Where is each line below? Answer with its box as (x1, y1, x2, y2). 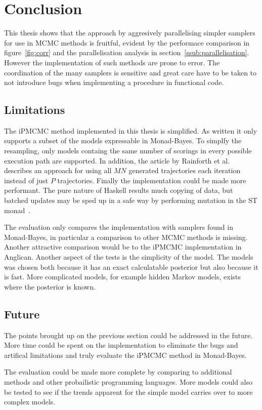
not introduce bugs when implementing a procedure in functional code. (4, 77, 224, 88)
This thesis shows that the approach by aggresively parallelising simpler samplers (4, 27, 255, 38)
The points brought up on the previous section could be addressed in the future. (4, 330, 253, 340)
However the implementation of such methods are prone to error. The (4, 57, 220, 67)
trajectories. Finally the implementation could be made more (57, 175, 246, 185)
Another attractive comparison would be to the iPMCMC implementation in (4, 241, 242, 252)
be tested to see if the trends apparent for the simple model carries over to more (4, 386, 253, 397)
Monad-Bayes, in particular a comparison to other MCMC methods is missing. (4, 231, 248, 242)
